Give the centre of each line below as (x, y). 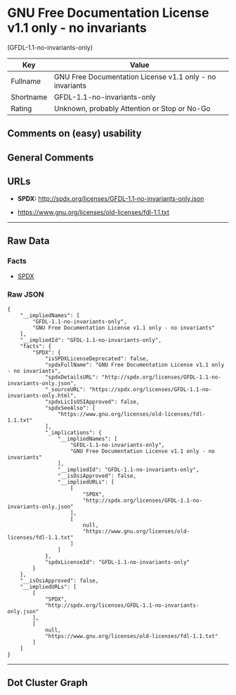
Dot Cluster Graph (47, 683)
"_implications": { (73, 432)
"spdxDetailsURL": (72, 377)
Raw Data (29, 241)
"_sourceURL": (65, 389)
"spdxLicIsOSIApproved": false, (92, 402)
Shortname (29, 97)
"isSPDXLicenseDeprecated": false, (97, 358)
